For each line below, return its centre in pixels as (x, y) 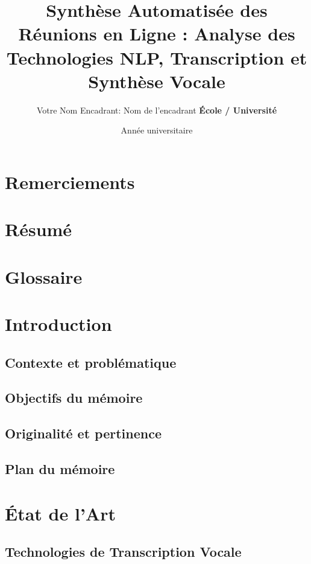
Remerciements (70, 181)
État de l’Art (60, 513)
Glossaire (44, 276)
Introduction (58, 324)
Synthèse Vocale (157, 81)
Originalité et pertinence (83, 433)
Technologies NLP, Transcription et (157, 57)
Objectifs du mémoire (74, 398)
